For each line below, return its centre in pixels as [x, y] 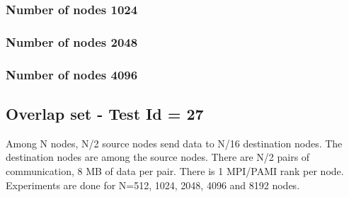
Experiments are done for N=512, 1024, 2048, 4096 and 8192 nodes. [153, 185]
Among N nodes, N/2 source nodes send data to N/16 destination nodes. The [174, 143]
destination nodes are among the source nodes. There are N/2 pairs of [158, 157]
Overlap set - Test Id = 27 [105, 113]
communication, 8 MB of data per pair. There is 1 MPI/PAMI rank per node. [175, 170]
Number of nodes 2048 [72, 41]
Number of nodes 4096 [72, 74]
